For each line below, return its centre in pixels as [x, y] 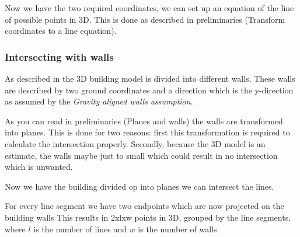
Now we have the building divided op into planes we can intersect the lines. [139, 186]
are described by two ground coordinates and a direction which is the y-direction [149, 90]
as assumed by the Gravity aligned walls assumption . [99, 101]
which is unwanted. [39, 167]
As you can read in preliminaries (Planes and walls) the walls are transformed [144, 121]
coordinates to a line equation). [61, 31]
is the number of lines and [80, 229]
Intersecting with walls [59, 56]
